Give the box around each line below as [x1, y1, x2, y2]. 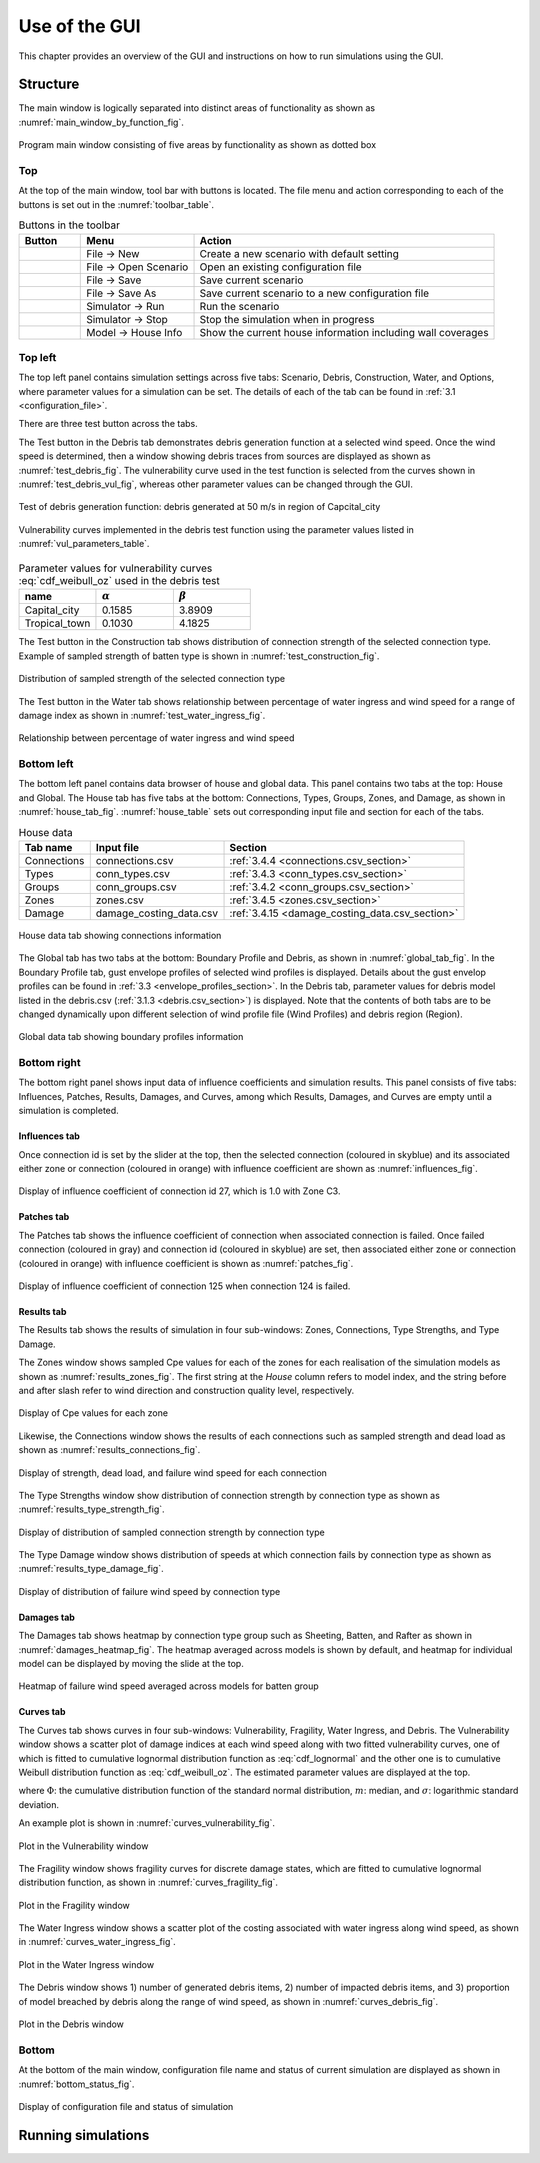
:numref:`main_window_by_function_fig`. [18, 116, 185, 128]
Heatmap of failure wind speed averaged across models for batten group [18, 1680, 319, 1692]
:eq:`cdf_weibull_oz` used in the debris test [18, 573, 220, 587]
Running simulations [18, 2126, 150, 2144]
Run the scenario [199, 299, 280, 313]
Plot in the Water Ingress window [18, 1958, 155, 1970]
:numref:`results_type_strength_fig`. [18, 1503, 165, 1515]
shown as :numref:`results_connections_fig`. [18, 1444, 201, 1456]
